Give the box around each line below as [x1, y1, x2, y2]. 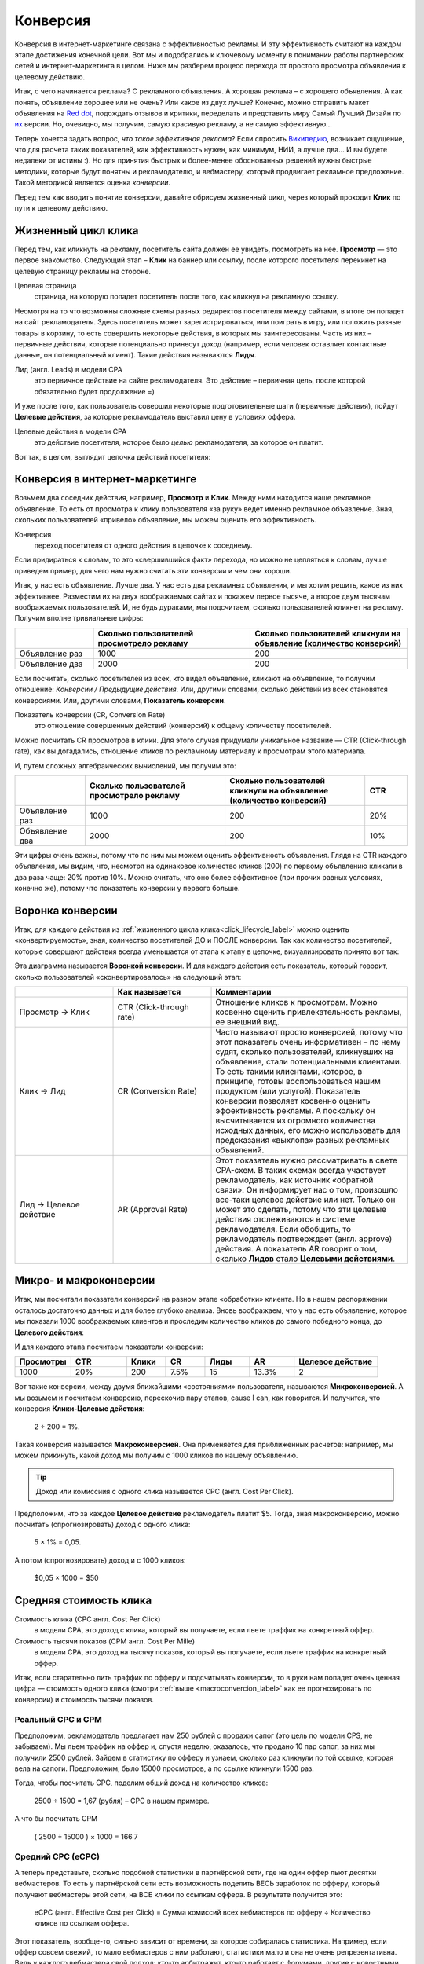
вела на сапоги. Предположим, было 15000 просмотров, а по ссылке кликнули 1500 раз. [14, 1764, 314, 1773]
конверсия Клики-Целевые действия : [14, 1404, 145, 1413]
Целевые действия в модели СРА [14, 427, 127, 436]
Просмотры [19, 1356, 67, 1367]
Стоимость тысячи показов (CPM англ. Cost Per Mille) [14, 1636, 196, 1646]
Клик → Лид [19, 1085, 66, 1096]
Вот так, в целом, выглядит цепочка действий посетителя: [14, 452, 211, 461]
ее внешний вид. [215, 1016, 280, 1027]
